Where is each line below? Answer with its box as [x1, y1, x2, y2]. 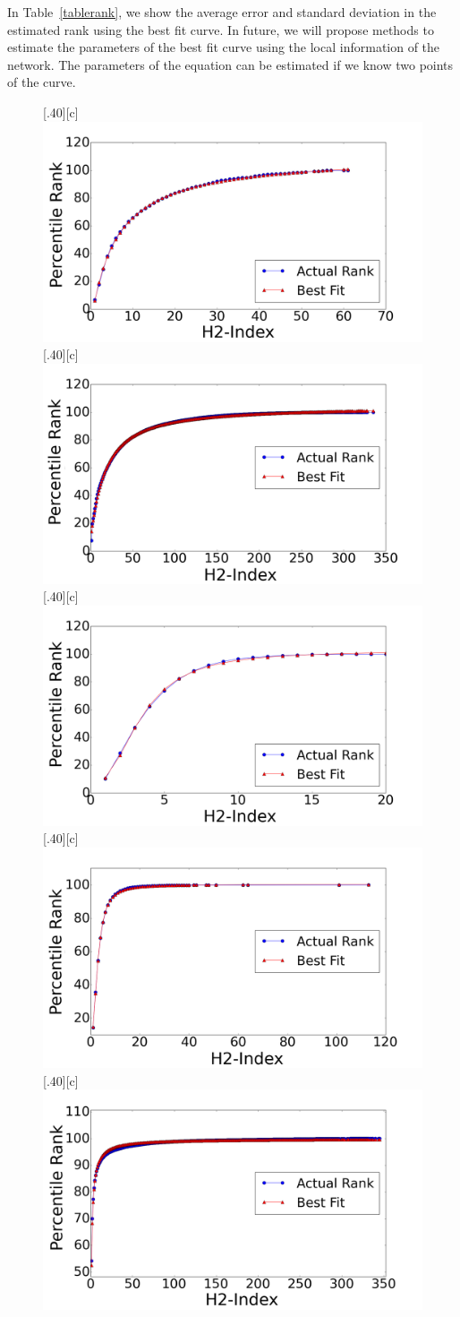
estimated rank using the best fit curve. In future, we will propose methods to [7, 20, 434, 39]
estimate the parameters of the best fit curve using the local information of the [7, 38, 440, 56]
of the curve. [7, 73, 76, 91]
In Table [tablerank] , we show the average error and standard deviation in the [7, 3, 437, 21]
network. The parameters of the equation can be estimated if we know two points [7, 55, 454, 73]
